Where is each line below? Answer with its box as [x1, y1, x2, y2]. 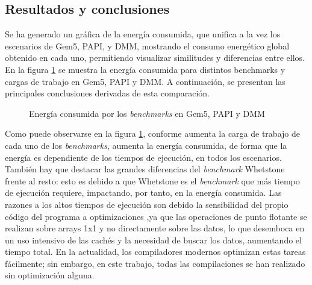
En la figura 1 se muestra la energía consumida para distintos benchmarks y [5, 63, 285, 75]
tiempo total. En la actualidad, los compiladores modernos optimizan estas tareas [5, 245, 306, 258]
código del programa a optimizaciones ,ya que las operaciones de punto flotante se [5, 210, 307, 222]
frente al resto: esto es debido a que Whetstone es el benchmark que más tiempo [5, 174, 300, 187]
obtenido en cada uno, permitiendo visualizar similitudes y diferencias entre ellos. [5, 51, 305, 64]
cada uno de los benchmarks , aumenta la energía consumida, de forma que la [5, 139, 287, 151]
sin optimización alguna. [5, 269, 95, 281]
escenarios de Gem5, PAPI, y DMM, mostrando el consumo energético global [5, 39, 290, 52]
